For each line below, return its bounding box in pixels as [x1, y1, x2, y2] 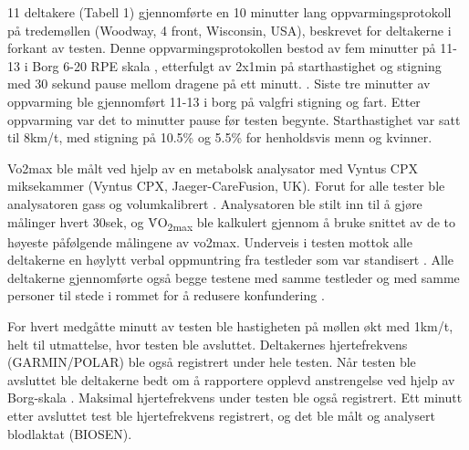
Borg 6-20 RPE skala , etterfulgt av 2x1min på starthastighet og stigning [32, 56, 442, 75]
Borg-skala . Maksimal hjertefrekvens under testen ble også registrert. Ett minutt [7, 388, 463, 407]
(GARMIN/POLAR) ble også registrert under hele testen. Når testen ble [7, 352, 416, 372]
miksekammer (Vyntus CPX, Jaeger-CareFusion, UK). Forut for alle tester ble [7, 176, 445, 195]
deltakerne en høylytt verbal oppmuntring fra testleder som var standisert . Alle [7, 250, 454, 269]
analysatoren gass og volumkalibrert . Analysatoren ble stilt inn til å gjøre [7, 194, 422, 213]
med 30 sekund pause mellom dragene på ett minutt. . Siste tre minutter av [7, 74, 431, 93]
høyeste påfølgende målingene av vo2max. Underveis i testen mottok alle [7, 232, 412, 251]
